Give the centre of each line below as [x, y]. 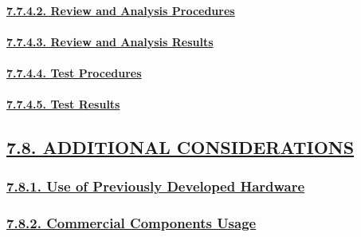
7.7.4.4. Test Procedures [74, 72]
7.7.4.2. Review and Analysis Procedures [121, 10]
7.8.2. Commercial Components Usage [131, 223]
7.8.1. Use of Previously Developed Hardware [156, 186]
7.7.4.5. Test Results [63, 104]
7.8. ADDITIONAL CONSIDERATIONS [180, 147]
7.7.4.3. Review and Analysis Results [110, 41]
